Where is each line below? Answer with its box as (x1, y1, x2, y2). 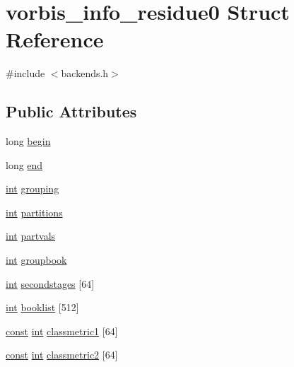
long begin (6, 134, 51, 148)
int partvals (6, 228, 56, 243)
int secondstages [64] (6, 276, 95, 291)
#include (6, 66, 45, 81)
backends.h (61, 66, 109, 81)
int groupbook (6, 252, 67, 267)
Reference (6, 25, 104, 54)
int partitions (6, 204, 63, 219)
